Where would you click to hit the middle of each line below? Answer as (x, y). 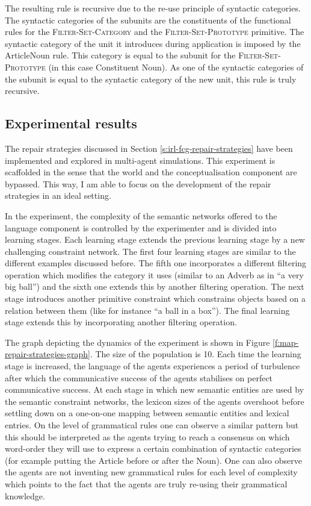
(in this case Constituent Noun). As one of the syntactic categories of (176, 67)
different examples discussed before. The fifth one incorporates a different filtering (156, 263)
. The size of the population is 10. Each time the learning (196, 354)
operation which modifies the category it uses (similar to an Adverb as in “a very (154, 274)
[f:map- (286, 342)
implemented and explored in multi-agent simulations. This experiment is (140, 160)
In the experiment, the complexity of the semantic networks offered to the (141, 215)
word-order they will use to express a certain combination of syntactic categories (153, 448)
